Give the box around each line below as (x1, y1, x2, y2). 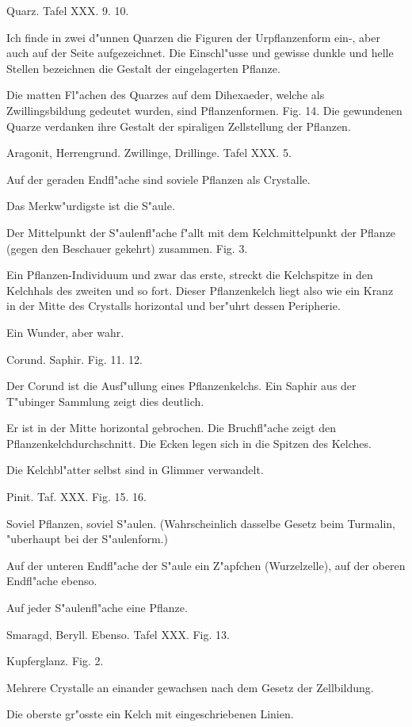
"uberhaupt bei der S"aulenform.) (6, 530, 168, 547)
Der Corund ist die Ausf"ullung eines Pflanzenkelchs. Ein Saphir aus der (6, 377, 357, 394)
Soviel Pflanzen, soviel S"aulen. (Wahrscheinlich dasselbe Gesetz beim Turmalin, (6, 515, 395, 531)
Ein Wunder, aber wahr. (6, 323, 124, 340)
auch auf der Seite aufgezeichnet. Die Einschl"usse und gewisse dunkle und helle (6, 44, 394, 61)
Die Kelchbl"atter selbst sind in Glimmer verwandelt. (6, 461, 264, 478)
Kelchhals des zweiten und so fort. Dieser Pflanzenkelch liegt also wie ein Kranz (6, 281, 394, 298)
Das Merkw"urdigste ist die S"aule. (6, 197, 175, 214)
